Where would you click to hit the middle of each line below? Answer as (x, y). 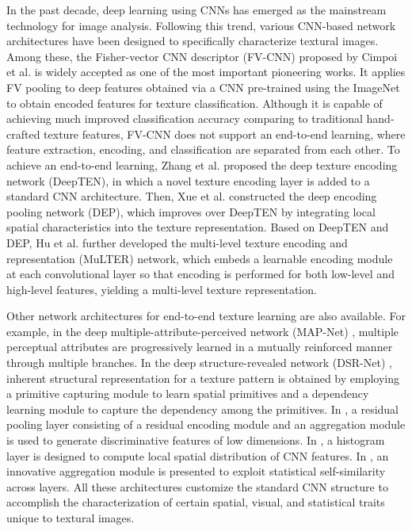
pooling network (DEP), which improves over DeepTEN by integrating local (191, 211)
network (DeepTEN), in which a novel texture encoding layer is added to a (188, 180)
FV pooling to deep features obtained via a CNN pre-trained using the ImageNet (203, 87)
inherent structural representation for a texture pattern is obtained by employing (203, 378)
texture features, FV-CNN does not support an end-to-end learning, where (225, 134)
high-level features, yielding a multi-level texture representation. (162, 289)
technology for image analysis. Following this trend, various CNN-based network (201, 25)
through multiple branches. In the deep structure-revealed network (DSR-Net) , (199, 363)
